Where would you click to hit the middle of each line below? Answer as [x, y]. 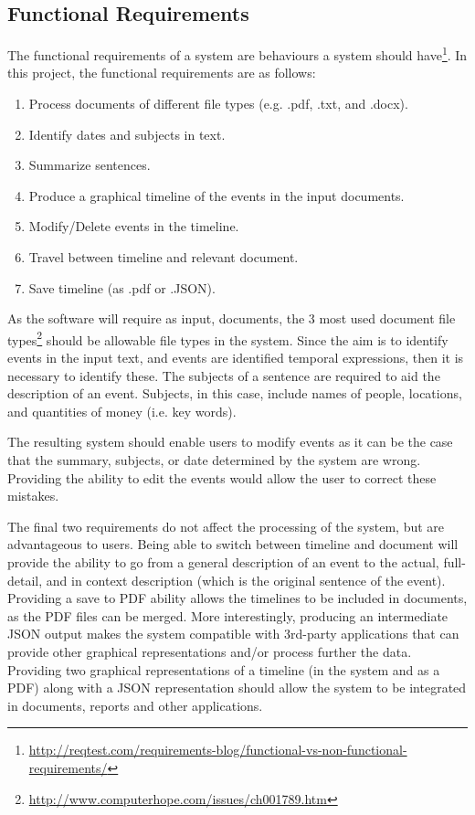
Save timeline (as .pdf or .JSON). [122, 287]
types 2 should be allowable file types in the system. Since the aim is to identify [228, 338]
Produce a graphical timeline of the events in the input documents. [216, 195]
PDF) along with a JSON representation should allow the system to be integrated [237, 688]
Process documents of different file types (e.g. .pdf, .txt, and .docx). [218, 104]
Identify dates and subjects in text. [127, 134]
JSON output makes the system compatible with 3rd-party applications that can [233, 634]
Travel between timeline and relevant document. [164, 257]
